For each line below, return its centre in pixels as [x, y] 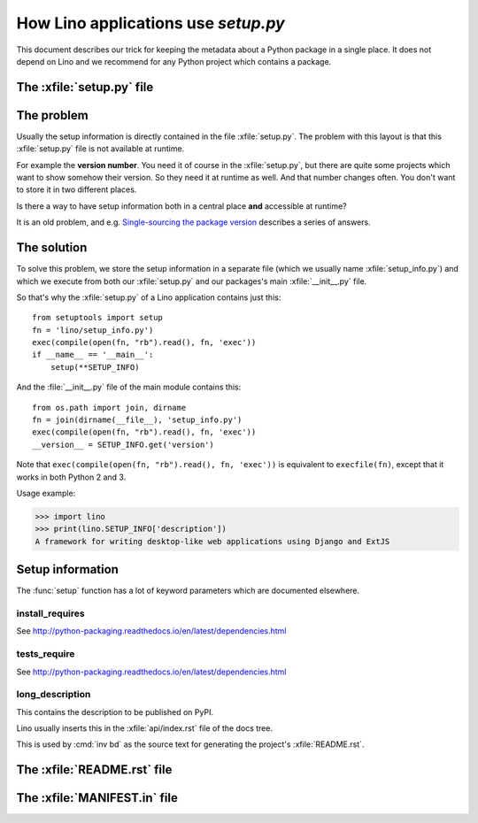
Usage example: [46, 493]
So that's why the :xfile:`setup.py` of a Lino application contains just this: [149, 297]
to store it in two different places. [77, 189]
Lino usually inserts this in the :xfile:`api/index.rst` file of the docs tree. [145, 728]
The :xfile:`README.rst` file [94, 770]
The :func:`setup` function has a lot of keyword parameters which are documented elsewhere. [188, 591]
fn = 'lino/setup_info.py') [93, 330]
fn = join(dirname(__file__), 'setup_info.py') [137, 420]
